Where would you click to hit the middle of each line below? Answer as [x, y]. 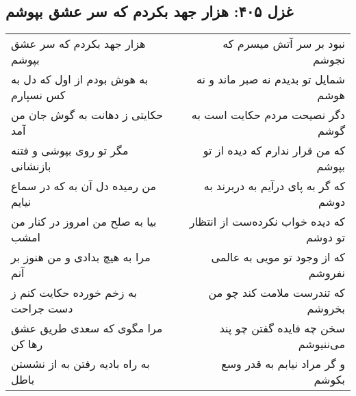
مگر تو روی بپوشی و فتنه [70, 150]
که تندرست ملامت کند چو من [277, 293]
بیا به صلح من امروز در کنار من [84, 222]
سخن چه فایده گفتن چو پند [282, 328]
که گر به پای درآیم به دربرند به [274, 186]
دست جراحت [42, 308]
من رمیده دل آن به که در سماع [84, 186]
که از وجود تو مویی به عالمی [278, 257]
